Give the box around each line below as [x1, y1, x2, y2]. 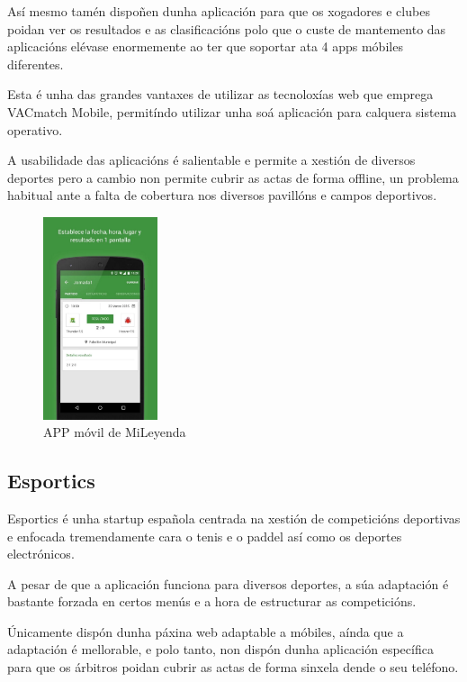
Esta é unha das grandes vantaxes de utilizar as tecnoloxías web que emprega [7, 85, 434, 104]
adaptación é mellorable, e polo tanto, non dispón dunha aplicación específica [7, 640, 434, 659]
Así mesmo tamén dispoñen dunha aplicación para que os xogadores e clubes [7, 2, 430, 20]
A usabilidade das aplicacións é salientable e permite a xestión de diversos [7, 150, 416, 169]
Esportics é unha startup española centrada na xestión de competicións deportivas [7, 508, 461, 527]
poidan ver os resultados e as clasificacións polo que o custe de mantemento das [7, 19, 446, 38]
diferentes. [7, 54, 64, 73]
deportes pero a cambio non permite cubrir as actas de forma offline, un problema [7, 168, 459, 186]
